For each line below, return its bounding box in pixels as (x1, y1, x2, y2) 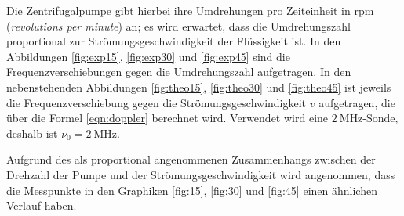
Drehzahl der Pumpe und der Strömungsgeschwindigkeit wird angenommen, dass (6, 166, 395, 182)
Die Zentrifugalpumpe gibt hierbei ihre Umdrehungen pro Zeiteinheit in (6, 2, 351, 18)
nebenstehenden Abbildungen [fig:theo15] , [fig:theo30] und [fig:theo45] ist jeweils (6, 78, 391, 95)
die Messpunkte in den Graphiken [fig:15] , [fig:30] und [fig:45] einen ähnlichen (6, 182, 377, 198)
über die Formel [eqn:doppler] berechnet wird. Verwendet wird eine (6, 110, 329, 126)
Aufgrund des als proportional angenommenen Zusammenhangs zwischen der (6, 151, 376, 167)
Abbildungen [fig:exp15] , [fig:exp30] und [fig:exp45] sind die (6, 48, 290, 64)
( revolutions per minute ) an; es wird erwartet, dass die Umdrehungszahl (6, 17, 351, 34)
